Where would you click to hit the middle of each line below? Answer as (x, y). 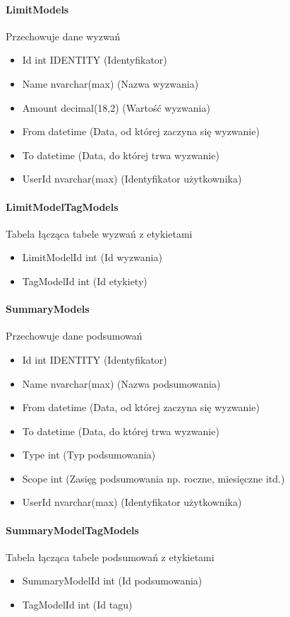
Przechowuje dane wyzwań (63, 36)
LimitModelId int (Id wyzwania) (92, 257)
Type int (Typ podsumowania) (89, 455)
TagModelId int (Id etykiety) (85, 281)
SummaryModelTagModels (72, 530)
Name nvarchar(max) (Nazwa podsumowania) (121, 383)
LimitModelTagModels (62, 206)
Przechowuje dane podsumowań (74, 336)
